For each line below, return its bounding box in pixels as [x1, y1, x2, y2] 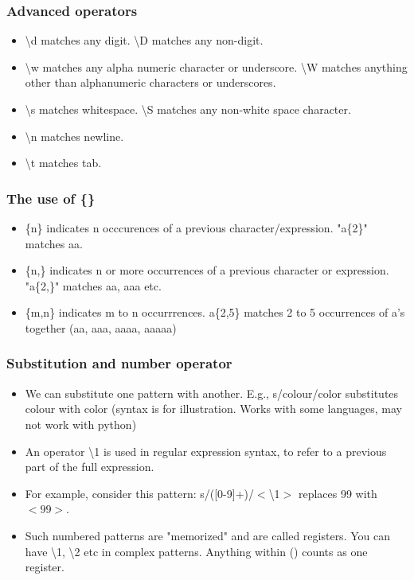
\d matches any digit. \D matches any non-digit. [25, 32, 264, 49]
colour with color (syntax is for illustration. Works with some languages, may [25, 400, 402, 417]
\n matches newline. [25, 127, 124, 144]
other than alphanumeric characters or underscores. [25, 74, 276, 91]
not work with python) [25, 415, 137, 432]
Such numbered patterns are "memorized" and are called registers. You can [25, 527, 390, 543]
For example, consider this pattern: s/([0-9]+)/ [25, 485, 254, 501]
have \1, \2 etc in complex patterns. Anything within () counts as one [25, 543, 368, 559]
